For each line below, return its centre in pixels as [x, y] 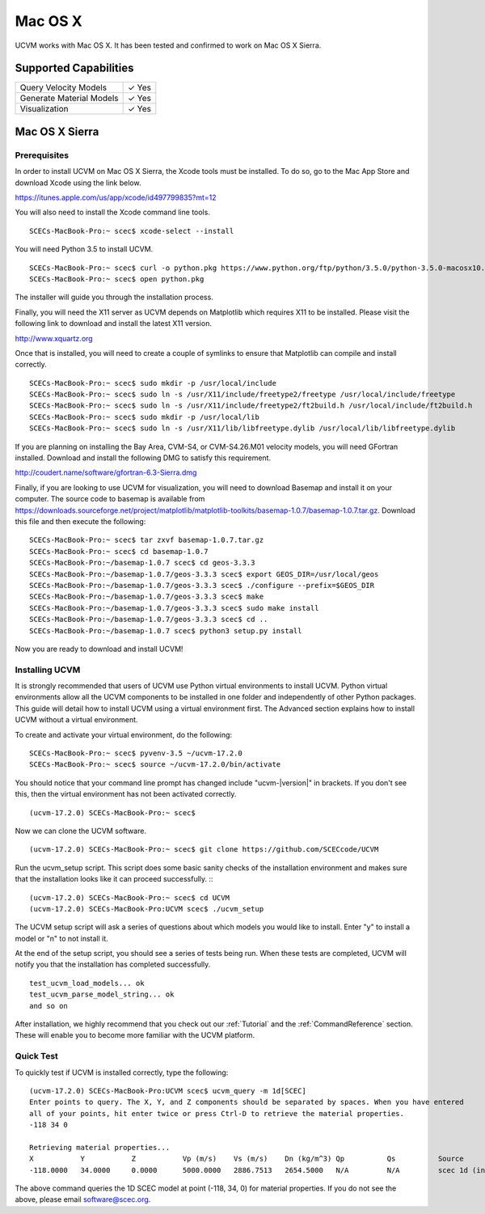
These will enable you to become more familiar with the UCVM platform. [135, 1035]
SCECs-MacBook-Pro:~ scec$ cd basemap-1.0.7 [119, 551]
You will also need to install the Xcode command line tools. [112, 212]
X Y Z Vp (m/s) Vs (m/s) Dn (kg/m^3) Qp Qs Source [247, 1159]
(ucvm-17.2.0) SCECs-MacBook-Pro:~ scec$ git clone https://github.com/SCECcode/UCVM [204, 850]
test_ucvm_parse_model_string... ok [102, 994]
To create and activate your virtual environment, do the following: [124, 734]
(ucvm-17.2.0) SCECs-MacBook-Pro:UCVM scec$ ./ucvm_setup [147, 909]
